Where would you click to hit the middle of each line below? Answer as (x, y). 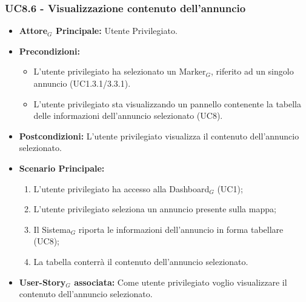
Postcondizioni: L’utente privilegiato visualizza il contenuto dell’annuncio (159, 136)
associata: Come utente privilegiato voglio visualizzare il (181, 282)
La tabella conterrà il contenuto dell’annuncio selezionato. (141, 261)
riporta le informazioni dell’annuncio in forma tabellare (181, 229)
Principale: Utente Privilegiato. (116, 31)
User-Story (42, 282)
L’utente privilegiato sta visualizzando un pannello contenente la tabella (168, 103)
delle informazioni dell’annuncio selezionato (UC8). (128, 116)
